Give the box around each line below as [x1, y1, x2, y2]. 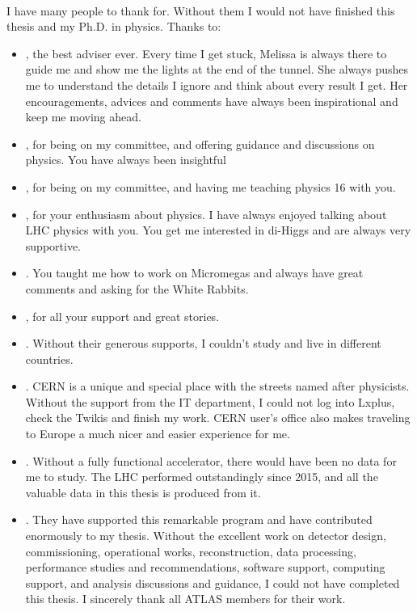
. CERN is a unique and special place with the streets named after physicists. [25, 378, 410, 395]
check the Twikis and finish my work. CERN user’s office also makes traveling [25, 409, 411, 426]
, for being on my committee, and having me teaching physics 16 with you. [25, 178, 396, 195]
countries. [25, 350, 74, 367]
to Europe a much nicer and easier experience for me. [25, 425, 290, 442]
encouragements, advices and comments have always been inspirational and [25, 92, 398, 109]
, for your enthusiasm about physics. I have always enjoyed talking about [25, 205, 387, 222]
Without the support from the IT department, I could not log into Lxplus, [25, 393, 395, 410]
